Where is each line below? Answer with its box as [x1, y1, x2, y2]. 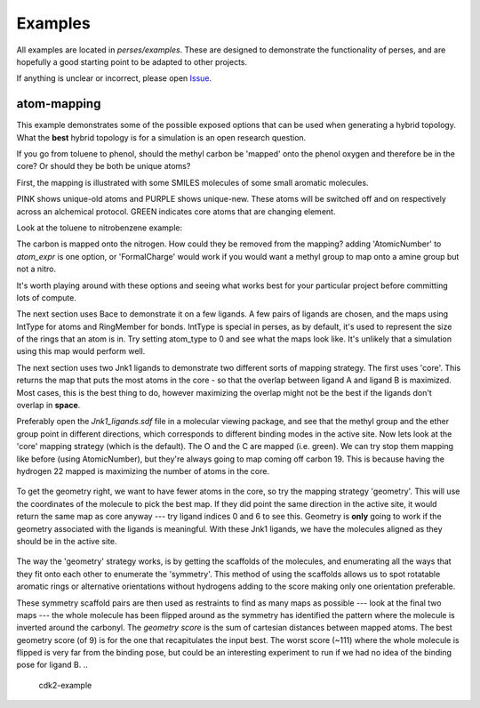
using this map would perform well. [16, 346, 146, 357]
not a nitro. [16, 263, 57, 275]
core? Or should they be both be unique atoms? [16, 161, 191, 172]
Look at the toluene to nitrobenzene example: [16, 222, 182, 233]
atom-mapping [16, 96, 101, 111]
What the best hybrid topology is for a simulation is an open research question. [16, 132, 307, 142]
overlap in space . [16, 400, 81, 411]
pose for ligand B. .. [16, 659, 89, 671]
